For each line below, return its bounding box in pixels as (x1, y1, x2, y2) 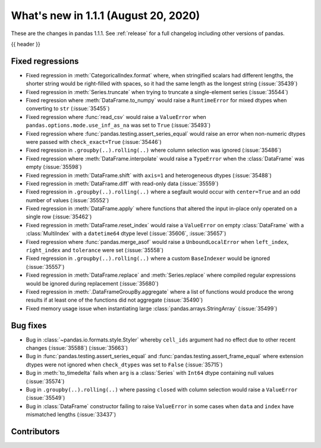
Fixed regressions (11, 56, 79, 66)
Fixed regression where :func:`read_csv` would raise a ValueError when (26, 113, 206, 120)
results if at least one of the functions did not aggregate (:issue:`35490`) (26, 296, 203, 303)
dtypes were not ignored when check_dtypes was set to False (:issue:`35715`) (26, 361, 223, 368)
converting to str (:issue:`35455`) (26, 105, 110, 112)
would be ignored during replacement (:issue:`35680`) (26, 280, 159, 287)
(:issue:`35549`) (26, 394, 65, 402)
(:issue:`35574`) (26, 378, 65, 385)
